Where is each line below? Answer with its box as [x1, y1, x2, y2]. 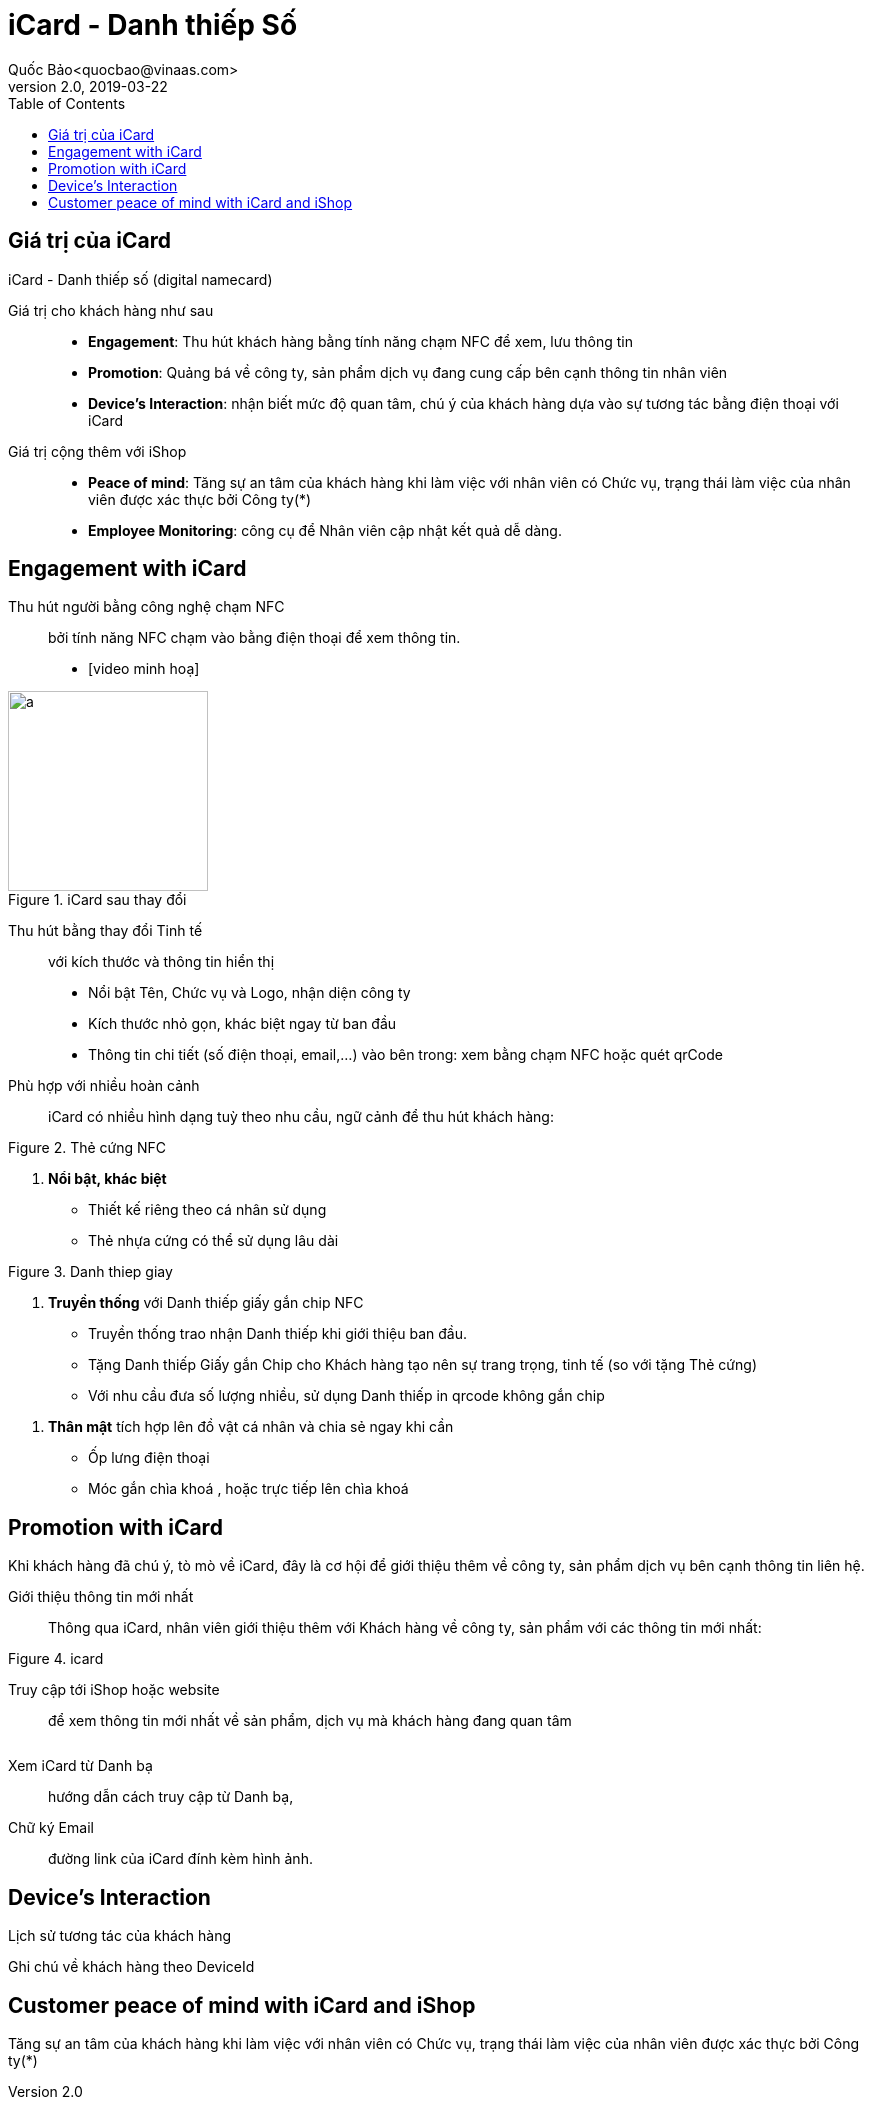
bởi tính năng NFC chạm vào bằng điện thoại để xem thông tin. [48, 629, 461, 647]
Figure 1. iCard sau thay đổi [8, 891, 187, 909]
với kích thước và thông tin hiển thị [48, 953, 275, 971]
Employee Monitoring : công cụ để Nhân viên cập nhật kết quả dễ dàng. [88, 521, 562, 539]
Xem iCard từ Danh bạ [8, 1757, 153, 1775]
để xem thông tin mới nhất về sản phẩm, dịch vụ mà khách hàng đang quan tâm [48, 1712, 572, 1730]
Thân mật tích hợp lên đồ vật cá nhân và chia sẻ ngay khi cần [48, 1418, 454, 1436]
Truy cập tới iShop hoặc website [8, 1681, 220, 1699]
